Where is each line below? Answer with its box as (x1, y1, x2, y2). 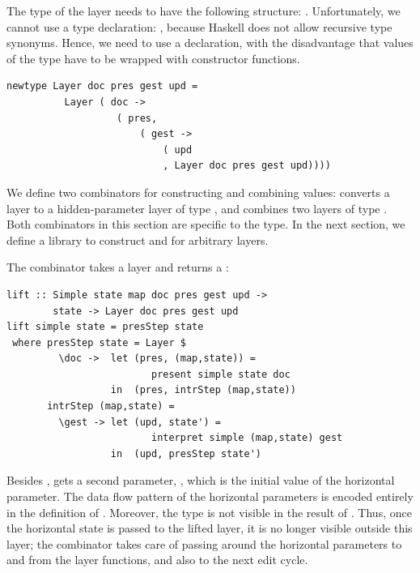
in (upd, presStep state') (110, 447, 261, 460)
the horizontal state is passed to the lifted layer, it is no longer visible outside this (6, 520, 413, 537)
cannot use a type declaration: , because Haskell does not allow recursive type (6, 18, 392, 35)
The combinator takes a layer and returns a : (6, 259, 229, 276)
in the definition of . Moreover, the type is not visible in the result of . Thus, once (6, 503, 412, 520)
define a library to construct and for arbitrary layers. (6, 231, 269, 248)
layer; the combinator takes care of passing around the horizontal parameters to (6, 535, 402, 552)
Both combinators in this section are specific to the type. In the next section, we (6, 216, 405, 233)
